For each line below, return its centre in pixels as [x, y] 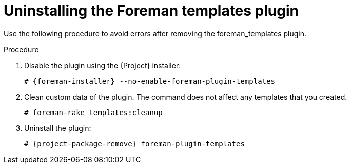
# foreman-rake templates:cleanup [93, 112]
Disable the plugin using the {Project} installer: [103, 65]
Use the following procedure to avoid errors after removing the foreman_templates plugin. [155, 33]
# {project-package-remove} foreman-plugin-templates [134, 144]
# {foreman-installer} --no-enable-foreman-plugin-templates [150, 81]
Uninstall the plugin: [58, 128]
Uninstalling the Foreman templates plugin [151, 11]
